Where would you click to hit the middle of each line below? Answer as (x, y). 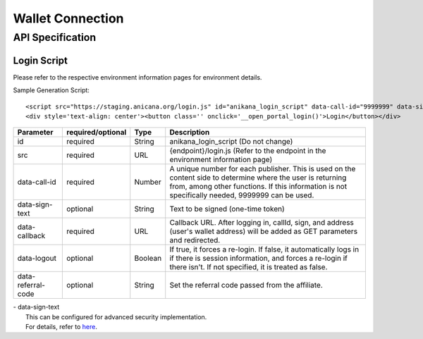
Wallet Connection (68, 18)
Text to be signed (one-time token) (227, 209)
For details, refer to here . (62, 327)
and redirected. (195, 240)
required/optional (97, 132)
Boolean (148, 259)
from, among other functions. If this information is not (258, 187)
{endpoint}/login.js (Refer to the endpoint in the (248, 151)
